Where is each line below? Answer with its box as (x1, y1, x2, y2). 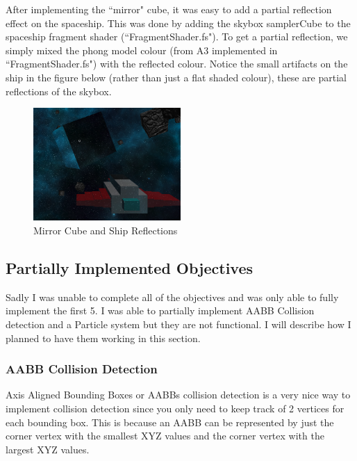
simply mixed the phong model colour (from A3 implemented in (6, 42, 278, 57)
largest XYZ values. (6, 442, 90, 456)
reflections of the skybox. (6, 83, 112, 98)
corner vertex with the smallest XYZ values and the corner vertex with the (6, 428, 324, 443)
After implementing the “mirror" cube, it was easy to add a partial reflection (6, 2, 332, 16)
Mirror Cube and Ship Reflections (33, 223, 178, 237)
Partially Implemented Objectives (6, 257, 254, 278)
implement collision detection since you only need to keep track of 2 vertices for (6, 401, 344, 415)
